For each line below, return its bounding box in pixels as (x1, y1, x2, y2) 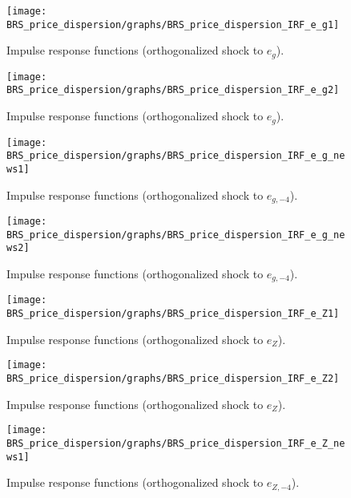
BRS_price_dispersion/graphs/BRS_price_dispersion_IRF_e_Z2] (6, 372, 340, 384)
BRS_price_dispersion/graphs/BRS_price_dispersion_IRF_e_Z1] (6, 308, 340, 320)
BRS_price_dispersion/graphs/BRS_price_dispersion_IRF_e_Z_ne (6, 437, 345, 449)
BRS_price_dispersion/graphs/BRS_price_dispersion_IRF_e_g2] (6, 84, 340, 96)
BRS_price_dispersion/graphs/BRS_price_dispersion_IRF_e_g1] (6, 18, 340, 30)
